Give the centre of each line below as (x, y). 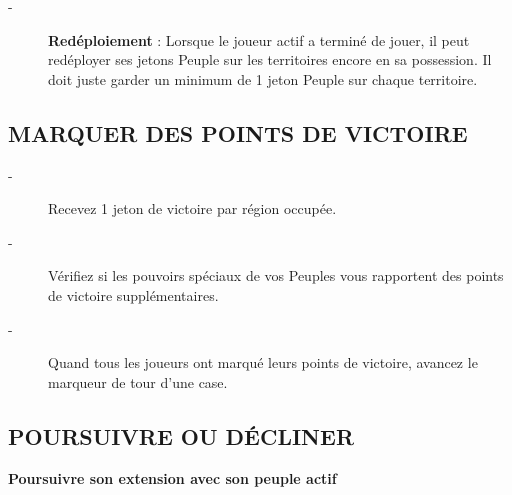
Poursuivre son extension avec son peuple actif (172, 477)
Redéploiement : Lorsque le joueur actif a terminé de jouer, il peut (259, 39)
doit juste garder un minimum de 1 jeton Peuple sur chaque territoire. (263, 78)
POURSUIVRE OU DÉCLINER (181, 435)
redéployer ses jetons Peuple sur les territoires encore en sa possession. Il (270, 59)
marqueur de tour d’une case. (138, 381)
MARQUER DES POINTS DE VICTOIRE (238, 132)
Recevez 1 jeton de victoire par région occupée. (192, 208)
